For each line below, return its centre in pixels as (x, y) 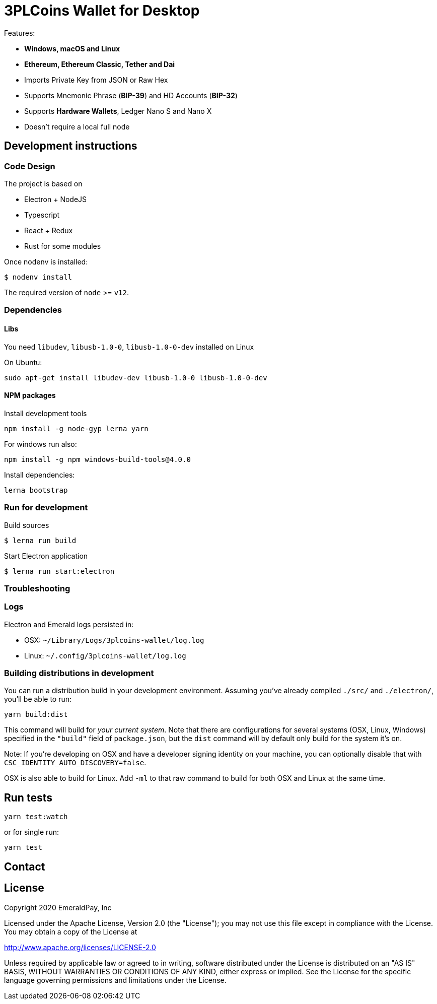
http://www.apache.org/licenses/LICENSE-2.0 (80, 947)
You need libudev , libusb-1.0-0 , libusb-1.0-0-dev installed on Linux (129, 347)
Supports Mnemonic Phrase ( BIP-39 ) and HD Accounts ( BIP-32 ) (131, 95)
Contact (25, 866)
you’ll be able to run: (38, 699)
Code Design (30, 166)
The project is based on (43, 183)
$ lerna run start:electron (59, 571)
